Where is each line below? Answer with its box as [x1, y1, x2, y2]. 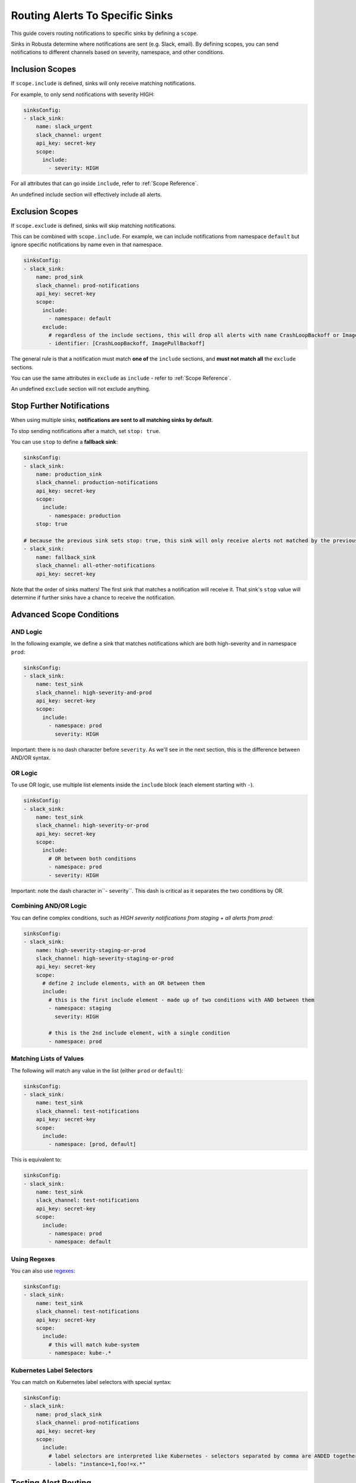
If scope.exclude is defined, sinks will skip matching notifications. [11, 222, 176, 229]
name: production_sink [36, 470, 102, 478]
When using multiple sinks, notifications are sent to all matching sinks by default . [11, 416, 214, 424]
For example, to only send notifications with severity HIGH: [11, 91, 155, 98]
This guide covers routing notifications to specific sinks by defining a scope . [11, 30, 198, 37]
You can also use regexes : [11, 1267, 75, 1275]
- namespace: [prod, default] [48, 1141, 136, 1148]
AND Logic [11, 628, 43, 636]
